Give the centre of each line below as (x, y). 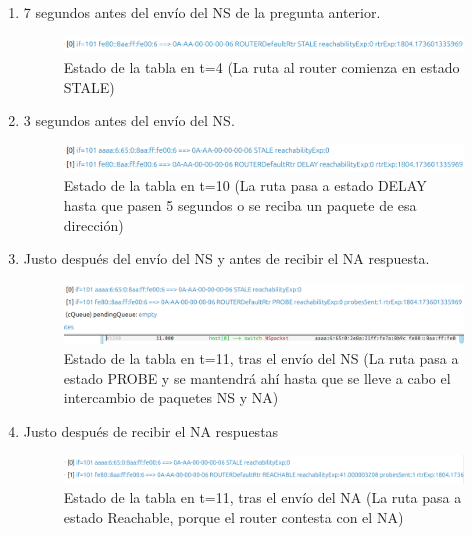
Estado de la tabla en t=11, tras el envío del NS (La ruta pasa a (261, 358)
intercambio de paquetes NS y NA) (171, 397)
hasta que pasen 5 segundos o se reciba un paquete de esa (240, 204)
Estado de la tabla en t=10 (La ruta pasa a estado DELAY (245, 185)
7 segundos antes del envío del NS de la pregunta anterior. (202, 12)
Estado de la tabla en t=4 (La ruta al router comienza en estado (261, 66)
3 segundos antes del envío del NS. (129, 120)
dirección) (93, 224)
